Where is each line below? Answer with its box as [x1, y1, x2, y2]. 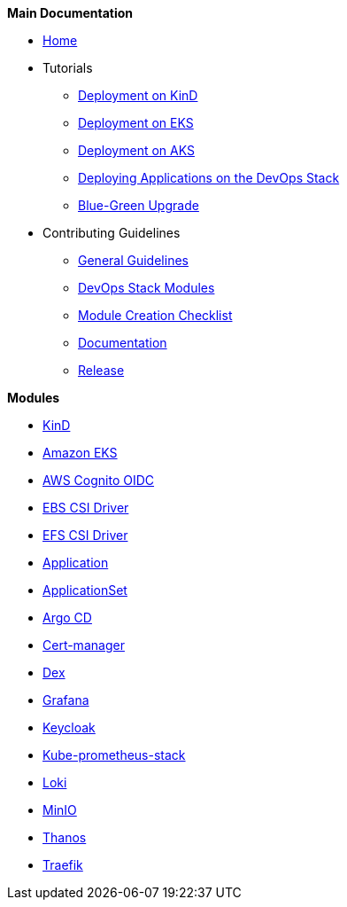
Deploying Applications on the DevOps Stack [78, 170, 340, 185]
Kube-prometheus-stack [42, 747, 186, 762]
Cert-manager [42, 637, 125, 653]
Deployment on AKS [78, 143, 195, 158]
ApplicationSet [42, 583, 127, 598]
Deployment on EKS [78, 115, 194, 130]
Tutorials [42, 60, 93, 75]
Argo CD [42, 610, 92, 625]
